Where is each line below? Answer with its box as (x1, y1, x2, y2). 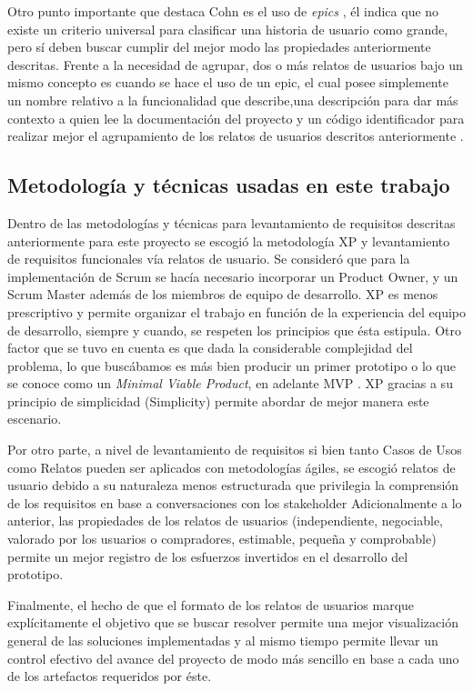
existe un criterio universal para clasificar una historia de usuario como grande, (7, 19, 448, 38)
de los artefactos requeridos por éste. (7, 666, 212, 686)
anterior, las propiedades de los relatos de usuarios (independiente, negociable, (7, 511, 444, 530)
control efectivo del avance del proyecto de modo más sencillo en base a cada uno (7, 648, 459, 667)
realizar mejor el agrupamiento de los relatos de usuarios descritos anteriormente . (7, 126, 464, 145)
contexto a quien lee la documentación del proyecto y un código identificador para (7, 108, 465, 127)
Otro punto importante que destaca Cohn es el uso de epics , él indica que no (7, 2, 439, 20)
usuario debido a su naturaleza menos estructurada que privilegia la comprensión (7, 476, 459, 495)
